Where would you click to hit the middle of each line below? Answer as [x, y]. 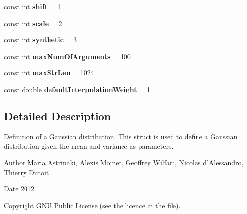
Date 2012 [19, 189]
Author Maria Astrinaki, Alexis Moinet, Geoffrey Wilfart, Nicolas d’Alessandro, [124, 162]
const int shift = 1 [33, 6]
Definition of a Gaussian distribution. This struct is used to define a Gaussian [121, 136]
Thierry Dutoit [26, 172]
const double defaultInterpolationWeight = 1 [77, 89]
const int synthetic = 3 [41, 40]
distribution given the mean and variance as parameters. [89, 146]
